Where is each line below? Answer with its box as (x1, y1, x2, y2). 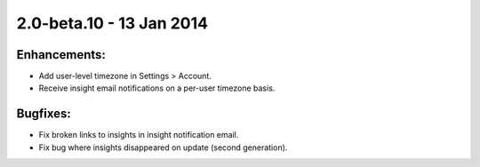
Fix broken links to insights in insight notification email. (38, 130, 239, 140)
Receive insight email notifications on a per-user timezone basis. (38, 83, 276, 93)
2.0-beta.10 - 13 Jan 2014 (16, 13, 209, 33)
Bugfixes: (16, 107, 71, 122)
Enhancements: (16, 47, 107, 62)
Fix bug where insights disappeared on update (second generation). (38, 142, 288, 153)
